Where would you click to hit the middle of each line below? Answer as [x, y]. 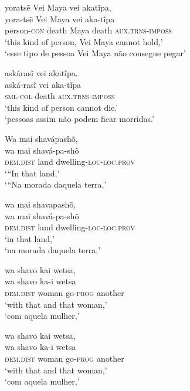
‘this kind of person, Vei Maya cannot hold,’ [84, 41]
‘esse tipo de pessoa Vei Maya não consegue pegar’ [95, 53]
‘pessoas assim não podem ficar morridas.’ [79, 119]
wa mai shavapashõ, [40, 204]
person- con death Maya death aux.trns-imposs [88, 30]
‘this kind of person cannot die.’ [62, 107]
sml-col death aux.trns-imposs [60, 96]
